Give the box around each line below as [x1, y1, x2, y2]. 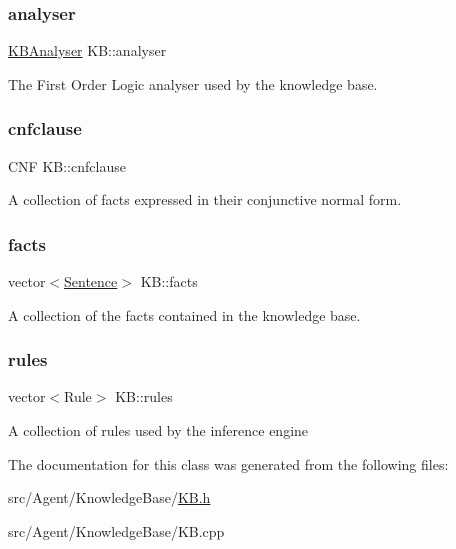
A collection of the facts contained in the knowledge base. [8, 304, 361, 325]
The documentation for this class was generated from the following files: [8, 453, 449, 474]
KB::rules [115, 386, 173, 407]
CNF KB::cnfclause [8, 155, 126, 176]
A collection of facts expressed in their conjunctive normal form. [8, 189, 402, 210]
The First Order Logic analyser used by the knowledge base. [8, 73, 378, 94]
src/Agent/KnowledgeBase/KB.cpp [8, 520, 225, 541]
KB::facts [140, 271, 198, 292]
